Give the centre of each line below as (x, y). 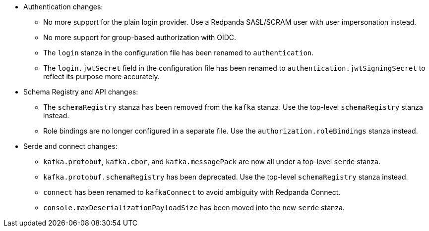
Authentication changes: (63, 7)
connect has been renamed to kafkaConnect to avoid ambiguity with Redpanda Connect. (192, 192)
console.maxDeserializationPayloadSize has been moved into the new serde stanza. (194, 208)
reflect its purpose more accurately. (101, 76)
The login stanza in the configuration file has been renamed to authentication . (179, 53)
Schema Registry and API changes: (81, 92)
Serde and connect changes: (70, 146)
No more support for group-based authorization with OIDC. (140, 37)
